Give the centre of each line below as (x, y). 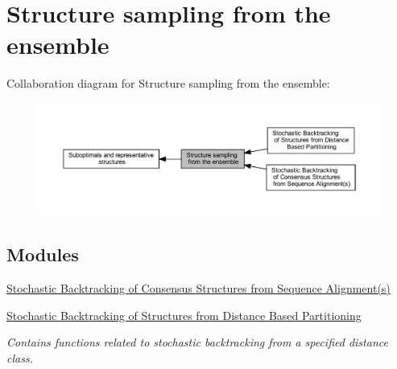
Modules (43, 254)
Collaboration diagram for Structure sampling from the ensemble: (168, 83)
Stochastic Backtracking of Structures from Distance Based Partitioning (184, 315)
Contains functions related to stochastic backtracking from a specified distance (197, 342)
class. (20, 357)
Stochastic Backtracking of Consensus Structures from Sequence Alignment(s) (198, 288)
